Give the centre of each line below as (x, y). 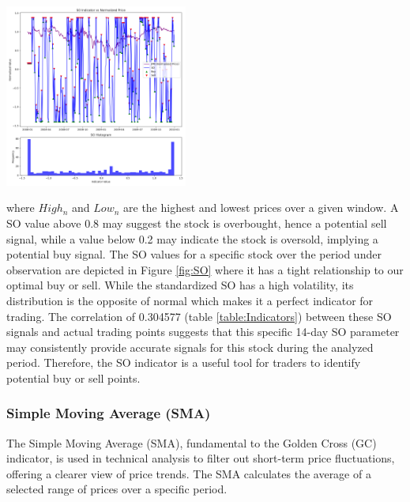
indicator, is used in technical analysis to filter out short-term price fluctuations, (201, 458)
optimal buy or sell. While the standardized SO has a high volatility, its (180, 285)
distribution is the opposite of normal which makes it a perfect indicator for (190, 300)
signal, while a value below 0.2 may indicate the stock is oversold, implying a (192, 238)
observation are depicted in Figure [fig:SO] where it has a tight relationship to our (205, 269)
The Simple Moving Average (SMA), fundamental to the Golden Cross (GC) (192, 442)
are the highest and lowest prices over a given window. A (261, 208)
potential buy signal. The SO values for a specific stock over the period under (194, 254)
